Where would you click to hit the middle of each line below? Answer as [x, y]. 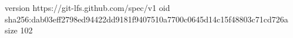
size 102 [19, 30]
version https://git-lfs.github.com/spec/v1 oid [87, 7]
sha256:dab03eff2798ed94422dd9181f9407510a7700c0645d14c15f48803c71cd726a [146, 19]
